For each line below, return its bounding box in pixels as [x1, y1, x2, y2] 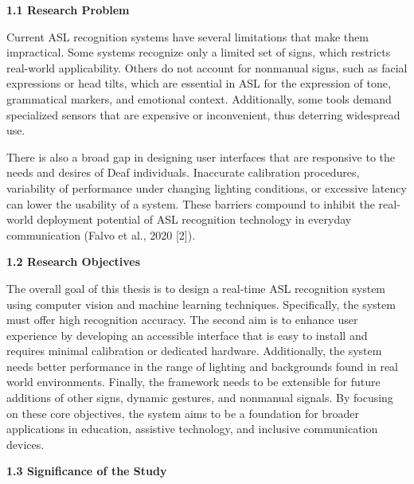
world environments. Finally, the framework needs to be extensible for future [6, 373, 381, 390]
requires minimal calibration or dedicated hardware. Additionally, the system [6, 342, 382, 359]
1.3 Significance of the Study [6, 463, 167, 479]
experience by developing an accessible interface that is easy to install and [6, 326, 368, 343]
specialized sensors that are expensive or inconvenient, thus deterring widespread [6, 106, 400, 123]
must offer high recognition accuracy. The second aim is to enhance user [6, 311, 358, 328]
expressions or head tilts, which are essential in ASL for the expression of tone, [6, 75, 391, 92]
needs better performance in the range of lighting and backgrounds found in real [6, 357, 398, 374]
